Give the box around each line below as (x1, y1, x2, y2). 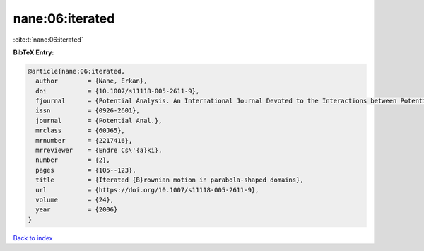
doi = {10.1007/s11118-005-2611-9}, (35, 87, 200, 95)
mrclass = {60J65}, (35, 127, 125, 134)
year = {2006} (35, 206, 118, 214)
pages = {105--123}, (35, 166, 137, 174)
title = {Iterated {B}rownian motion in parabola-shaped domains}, (35, 176, 304, 184)
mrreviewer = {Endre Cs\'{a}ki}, (35, 146, 163, 155)
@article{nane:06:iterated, (28, 67, 125, 75)
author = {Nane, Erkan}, (35, 77, 148, 85)
